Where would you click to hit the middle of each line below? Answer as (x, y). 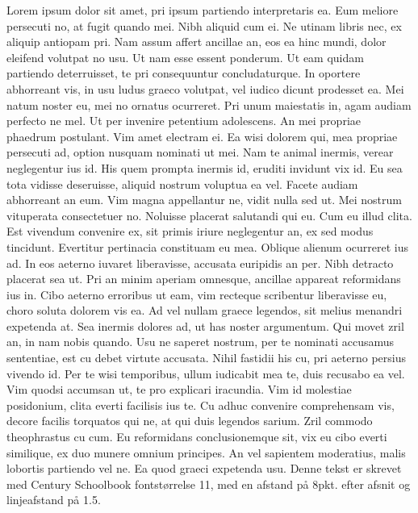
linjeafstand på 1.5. (54, 500)
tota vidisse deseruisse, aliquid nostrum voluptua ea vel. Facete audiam (182, 184)
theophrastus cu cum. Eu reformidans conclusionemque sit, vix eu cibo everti (197, 437)
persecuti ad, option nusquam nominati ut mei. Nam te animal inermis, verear (200, 152)
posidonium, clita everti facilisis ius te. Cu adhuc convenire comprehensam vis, (201, 405)
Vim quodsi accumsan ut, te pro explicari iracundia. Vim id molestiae (179, 389)
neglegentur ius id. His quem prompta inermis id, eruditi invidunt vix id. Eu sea (205, 167)
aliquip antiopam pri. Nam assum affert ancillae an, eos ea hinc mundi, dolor (196, 42)
